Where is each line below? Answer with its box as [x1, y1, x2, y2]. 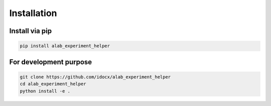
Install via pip [9, 27, 52, 35]
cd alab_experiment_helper [20, 81, 86, 87]
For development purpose [9, 58, 92, 66]
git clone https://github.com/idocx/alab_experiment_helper [20, 74, 171, 80]
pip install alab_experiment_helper [20, 43, 110, 49]
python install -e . [20, 88, 70, 94]
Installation [9, 8, 57, 19]
